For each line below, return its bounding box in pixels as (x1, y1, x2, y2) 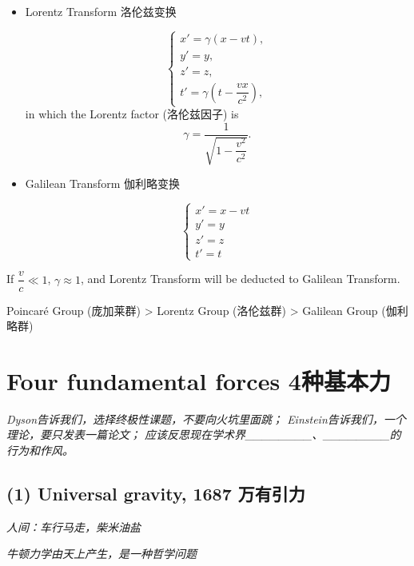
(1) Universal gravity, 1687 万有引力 (6, 481, 305, 506)
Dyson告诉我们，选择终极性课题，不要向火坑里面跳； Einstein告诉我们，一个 (6, 410, 406, 427)
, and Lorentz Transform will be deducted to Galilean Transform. (80, 270, 400, 287)
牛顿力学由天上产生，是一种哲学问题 (6, 545, 197, 562)
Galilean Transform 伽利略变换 (25, 175, 180, 192)
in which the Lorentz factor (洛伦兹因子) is (25, 106, 239, 122)
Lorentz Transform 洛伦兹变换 (25, 3, 177, 19)
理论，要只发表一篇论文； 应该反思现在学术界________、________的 (6, 426, 401, 443)
